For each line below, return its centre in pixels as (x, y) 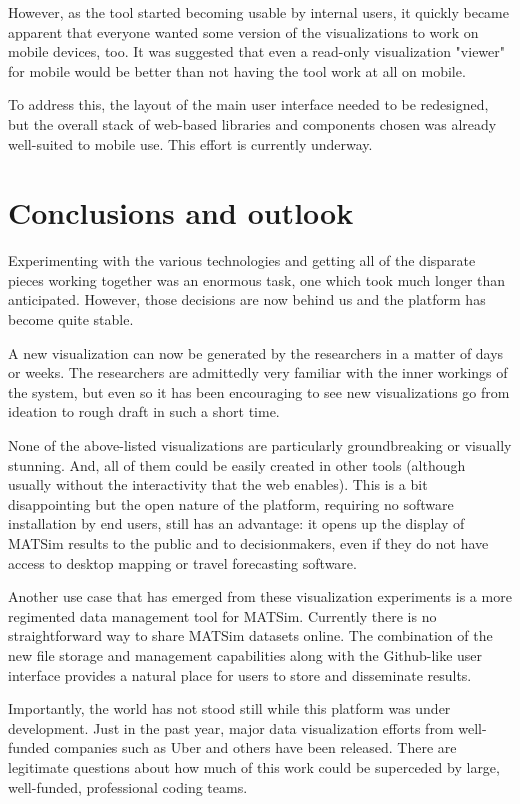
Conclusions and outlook (181, 212)
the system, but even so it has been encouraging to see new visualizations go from (259, 391)
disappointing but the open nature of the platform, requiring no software (231, 503)
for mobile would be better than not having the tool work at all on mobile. (237, 70)
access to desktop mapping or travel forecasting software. (182, 562)
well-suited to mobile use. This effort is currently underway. (190, 143)
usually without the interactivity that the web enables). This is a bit (218, 484)
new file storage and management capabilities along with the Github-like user (245, 654)
